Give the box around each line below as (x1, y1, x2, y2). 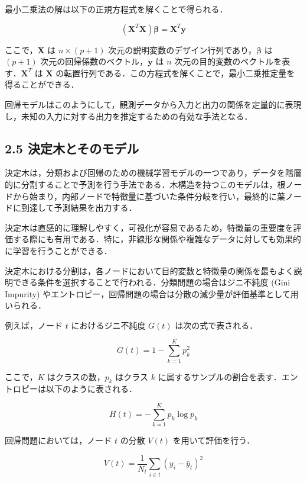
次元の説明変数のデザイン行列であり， (108, 43, 257, 56)
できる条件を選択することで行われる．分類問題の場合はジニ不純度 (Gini (12, 276, 290, 288)
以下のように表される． (45, 383, 137, 395)
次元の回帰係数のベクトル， (40, 55, 148, 68)
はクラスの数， (47, 370, 105, 383)
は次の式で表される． (175, 319, 258, 331)
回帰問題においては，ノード (5, 434, 112, 446)
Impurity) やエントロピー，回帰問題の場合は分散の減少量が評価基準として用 (5, 287, 299, 300)
